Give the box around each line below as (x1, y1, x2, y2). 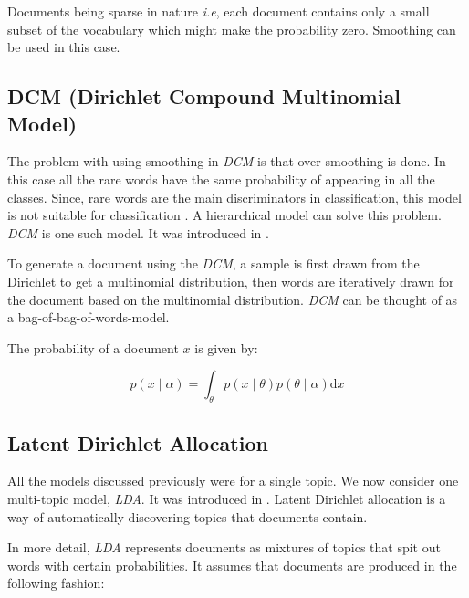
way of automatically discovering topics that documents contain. (7, 507, 368, 526)
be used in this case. (7, 37, 120, 57)
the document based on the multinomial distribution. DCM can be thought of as (7, 289, 458, 309)
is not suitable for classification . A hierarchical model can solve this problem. (7, 205, 442, 225)
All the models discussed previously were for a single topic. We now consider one (7, 471, 459, 490)
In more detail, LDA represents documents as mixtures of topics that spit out (7, 538, 441, 557)
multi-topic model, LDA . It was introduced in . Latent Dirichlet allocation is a (7, 488, 446, 508)
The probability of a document (7, 338, 179, 357)
